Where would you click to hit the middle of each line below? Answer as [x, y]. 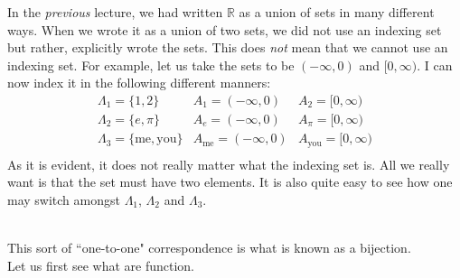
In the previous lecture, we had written [115, 12]
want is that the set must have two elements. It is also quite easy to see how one [230, 182]
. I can [435, 65]
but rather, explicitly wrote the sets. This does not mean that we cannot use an [228, 47]
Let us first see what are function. [101, 265]
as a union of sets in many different [337, 12]
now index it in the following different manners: [139, 83]
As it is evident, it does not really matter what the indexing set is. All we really [229, 164]
